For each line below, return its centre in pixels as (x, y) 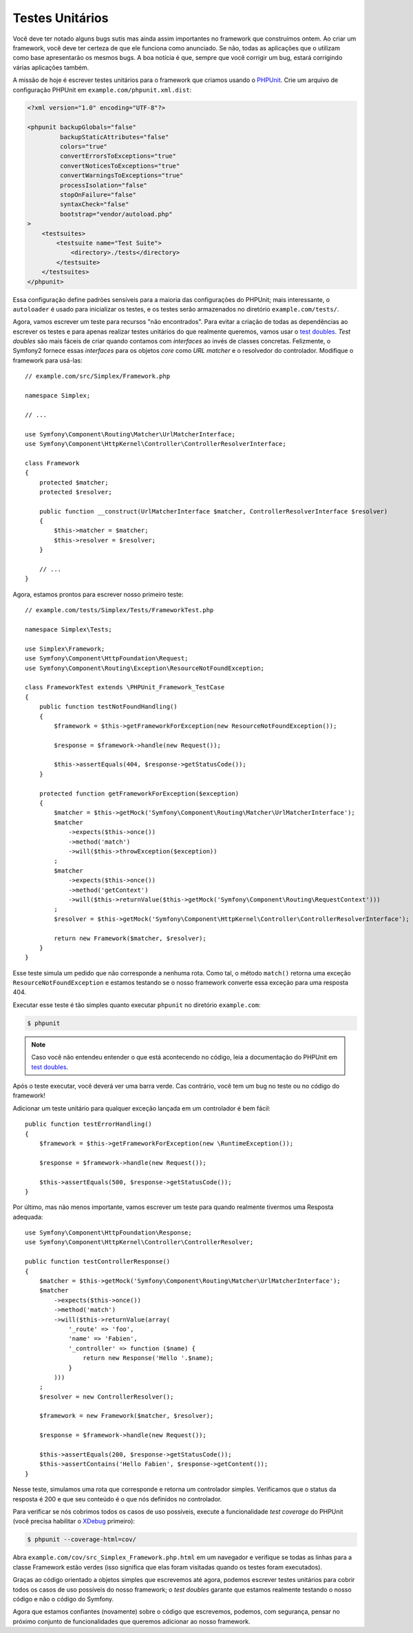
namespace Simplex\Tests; (69, 630)
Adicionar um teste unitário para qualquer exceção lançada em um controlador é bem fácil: (142, 1108)
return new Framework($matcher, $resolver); (130, 938)
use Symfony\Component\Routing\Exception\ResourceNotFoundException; (145, 668)
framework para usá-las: (47, 360)
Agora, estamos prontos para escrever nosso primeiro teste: (98, 594)
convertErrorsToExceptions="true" (118, 156)
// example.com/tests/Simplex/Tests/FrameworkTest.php (119, 610)
